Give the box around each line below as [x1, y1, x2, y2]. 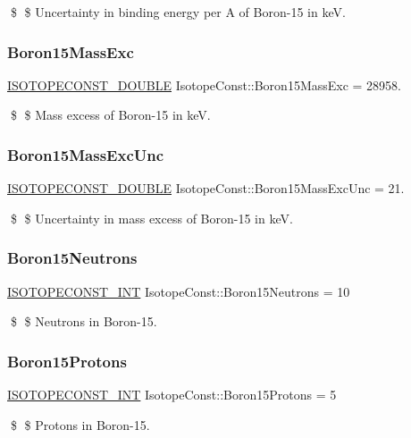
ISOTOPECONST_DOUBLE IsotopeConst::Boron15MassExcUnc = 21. [7, 179, 405, 198]
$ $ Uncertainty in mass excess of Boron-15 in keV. [10, 208, 293, 227]
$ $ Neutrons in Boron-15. [10, 312, 157, 331]
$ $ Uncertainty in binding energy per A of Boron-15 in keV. [10, 3, 346, 21]
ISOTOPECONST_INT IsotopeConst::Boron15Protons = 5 [7, 385, 337, 404]
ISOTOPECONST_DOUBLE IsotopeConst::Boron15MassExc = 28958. [7, 75, 401, 94]
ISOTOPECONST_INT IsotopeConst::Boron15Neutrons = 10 [7, 282, 350, 300]
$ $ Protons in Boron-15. [10, 415, 150, 434]
